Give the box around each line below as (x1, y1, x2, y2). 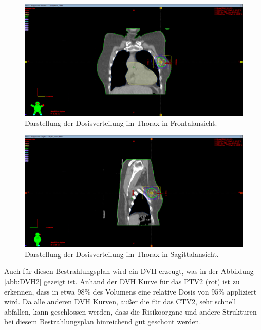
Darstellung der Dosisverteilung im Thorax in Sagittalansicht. (25, 248, 219, 259)
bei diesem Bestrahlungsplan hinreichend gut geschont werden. (4, 316, 201, 327)
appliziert (227, 286, 257, 297)
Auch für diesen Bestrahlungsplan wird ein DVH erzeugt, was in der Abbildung (4, 266, 254, 277)
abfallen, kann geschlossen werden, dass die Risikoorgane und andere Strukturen (4, 306, 257, 317)
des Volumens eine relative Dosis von (92, 286, 209, 297)
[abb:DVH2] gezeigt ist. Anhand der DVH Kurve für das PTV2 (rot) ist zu (4, 276, 240, 286)
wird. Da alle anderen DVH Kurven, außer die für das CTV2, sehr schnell (4, 296, 236, 307)
